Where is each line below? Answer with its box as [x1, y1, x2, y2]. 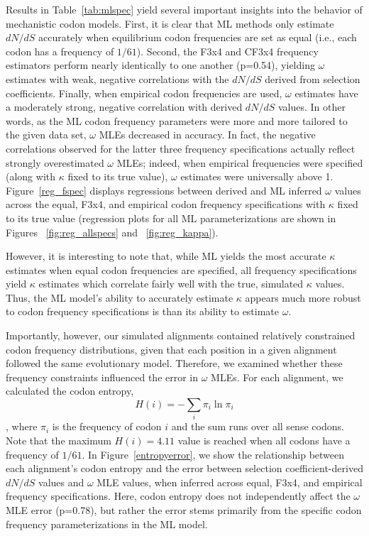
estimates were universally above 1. [180, 169, 334, 184]
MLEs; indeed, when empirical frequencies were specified [116, 155, 363, 170]
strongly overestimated [6, 155, 104, 170]
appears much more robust [245, 290, 361, 305]
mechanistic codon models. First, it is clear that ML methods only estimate [6, 16, 334, 31]
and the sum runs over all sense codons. [171, 419, 344, 434]
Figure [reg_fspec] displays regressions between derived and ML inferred [6, 182, 322, 197]
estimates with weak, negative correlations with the [6, 71, 229, 86]
